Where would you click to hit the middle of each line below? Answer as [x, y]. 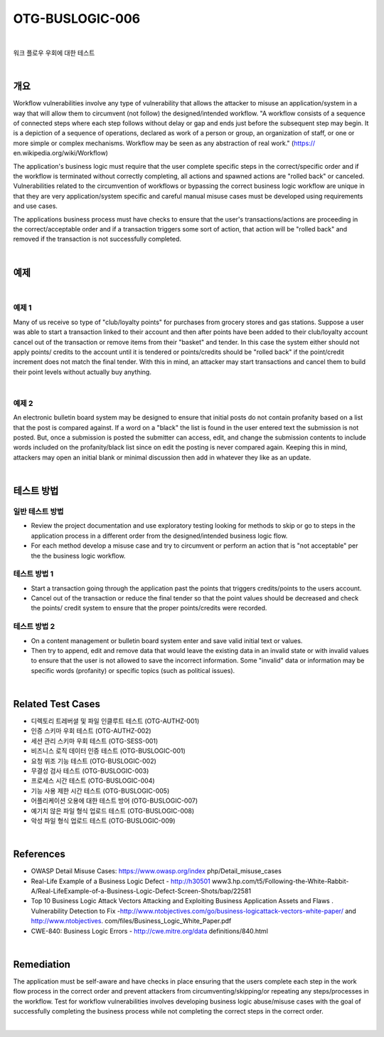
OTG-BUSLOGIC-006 [77, 19]
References [39, 854]
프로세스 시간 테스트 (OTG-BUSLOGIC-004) [93, 781]
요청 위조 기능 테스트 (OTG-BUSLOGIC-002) [94, 761]
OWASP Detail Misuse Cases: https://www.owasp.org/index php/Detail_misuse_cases [156, 871]
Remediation [42, 964]
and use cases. [36, 206]
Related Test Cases [57, 704]
